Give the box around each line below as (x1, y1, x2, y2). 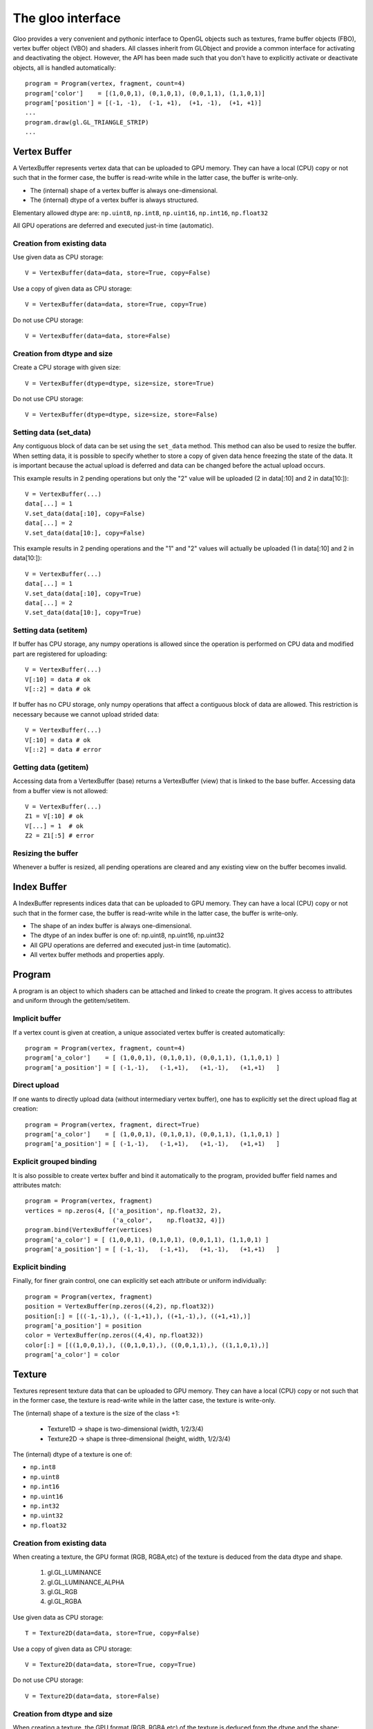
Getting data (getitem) (12, 762, 89, 772)
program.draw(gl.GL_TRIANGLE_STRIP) (25, 118, 149, 126)
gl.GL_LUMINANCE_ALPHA (47, 1578, 124, 1587)
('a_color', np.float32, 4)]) (112, 1217, 226, 1224)
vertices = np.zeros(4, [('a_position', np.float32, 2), (25, 1207, 222, 1214)
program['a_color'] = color (25, 1351, 120, 1359)
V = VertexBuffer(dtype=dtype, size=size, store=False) (25, 411, 218, 418)
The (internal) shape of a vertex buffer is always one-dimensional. (30, 186, 218, 194)
